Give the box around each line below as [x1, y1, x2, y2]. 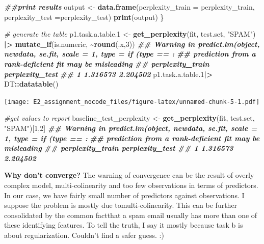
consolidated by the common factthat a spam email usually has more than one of [4, 209, 257, 220]
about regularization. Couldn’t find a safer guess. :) [4, 229, 164, 240]
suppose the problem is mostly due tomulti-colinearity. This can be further [4, 200, 237, 210]
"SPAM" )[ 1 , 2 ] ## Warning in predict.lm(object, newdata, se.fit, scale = [4, 123, 257, 133]
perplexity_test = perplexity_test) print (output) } [4, 11, 164, 22]
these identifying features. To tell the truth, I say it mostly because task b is [4, 220, 243, 230]
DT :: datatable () [4, 78, 59, 89]
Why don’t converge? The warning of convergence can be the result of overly [4, 170, 254, 180]
